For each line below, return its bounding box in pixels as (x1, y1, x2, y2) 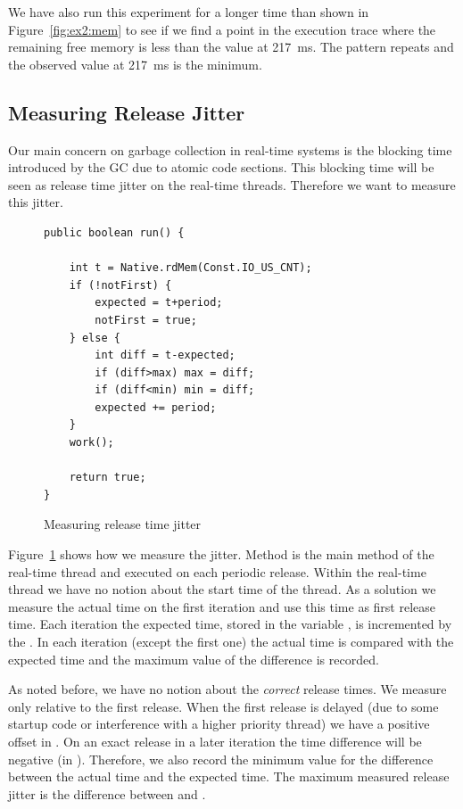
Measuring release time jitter (44, 515, 202, 533)
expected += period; (95, 400, 217, 414)
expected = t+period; (95, 296, 223, 310)
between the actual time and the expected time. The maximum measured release (8, 767, 450, 786)
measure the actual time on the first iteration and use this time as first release (8, 597, 436, 615)
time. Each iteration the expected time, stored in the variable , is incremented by (8, 615, 452, 633)
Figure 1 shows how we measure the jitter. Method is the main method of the (8, 545, 434, 564)
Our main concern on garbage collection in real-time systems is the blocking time (8, 140, 452, 159)
